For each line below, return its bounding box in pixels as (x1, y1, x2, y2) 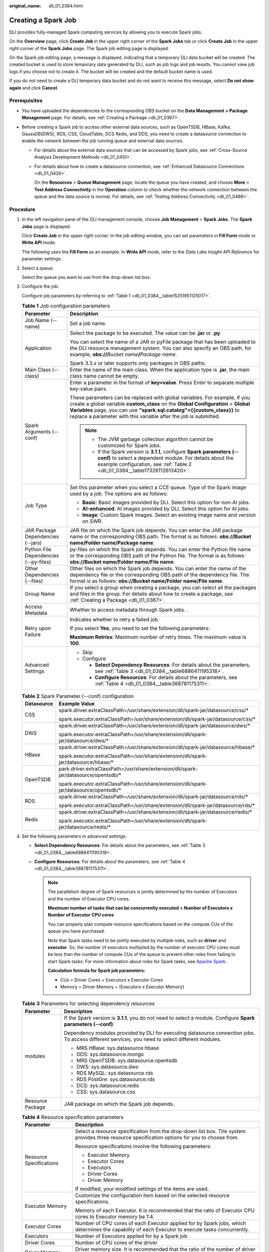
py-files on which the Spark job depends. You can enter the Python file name (69, 546, 251, 553)
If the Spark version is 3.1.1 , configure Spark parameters (97, 448, 231, 455)
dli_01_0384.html (48, 3, 83, 9)
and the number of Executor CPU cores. (47, 895, 130, 901)
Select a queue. (21, 265, 54, 271)
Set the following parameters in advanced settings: (21, 833, 127, 839)
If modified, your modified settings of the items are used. (75, 1185, 209, 1192)
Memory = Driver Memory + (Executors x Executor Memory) (60, 984, 184, 990)
